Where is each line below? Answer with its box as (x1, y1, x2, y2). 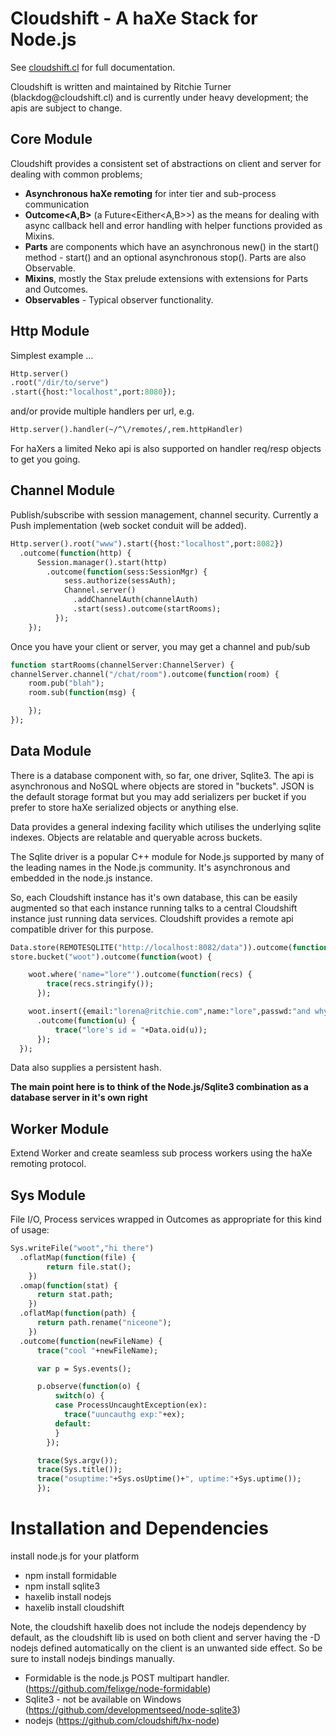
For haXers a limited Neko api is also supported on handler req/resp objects (10, 443, 322, 455)
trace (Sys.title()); (36, 1465, 123, 1475)
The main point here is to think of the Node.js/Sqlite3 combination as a (10, 1081, 309, 1093)
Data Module (10, 743, 92, 760)
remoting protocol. (10, 1158, 87, 1170)
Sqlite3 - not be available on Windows (24, 1693, 182, 1705)
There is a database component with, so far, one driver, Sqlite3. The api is (10, 769, 315, 781)
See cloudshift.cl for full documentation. (10, 61, 176, 73)
